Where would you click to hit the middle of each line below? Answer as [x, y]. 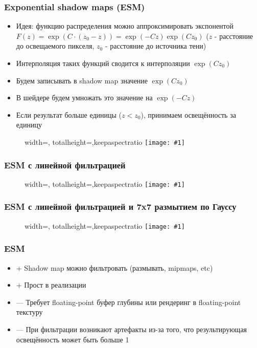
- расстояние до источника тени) [156, 46]
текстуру [29, 312]
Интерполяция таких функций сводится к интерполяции [103, 63]
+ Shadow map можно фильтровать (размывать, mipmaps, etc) [114, 267]
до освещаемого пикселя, [55, 46]
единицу [29, 125]
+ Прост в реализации [51, 285]
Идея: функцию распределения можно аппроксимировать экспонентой [125, 26]
